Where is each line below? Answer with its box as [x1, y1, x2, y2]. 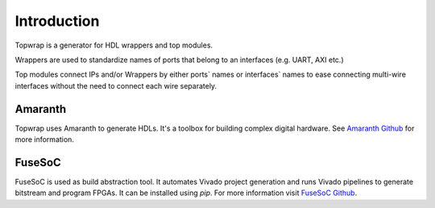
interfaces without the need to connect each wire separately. [14, 81, 217, 90]
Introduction [14, 12, 100, 30]
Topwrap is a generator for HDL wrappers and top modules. [14, 40, 213, 50]
